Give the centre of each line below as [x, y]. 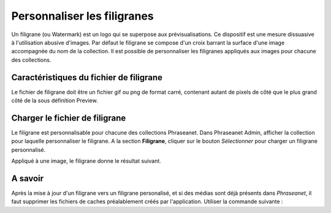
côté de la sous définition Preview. [55, 100]
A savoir [28, 178]
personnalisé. [29, 149]
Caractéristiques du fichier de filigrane [87, 77]
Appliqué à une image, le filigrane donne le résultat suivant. [86, 161]
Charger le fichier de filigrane [69, 118]
